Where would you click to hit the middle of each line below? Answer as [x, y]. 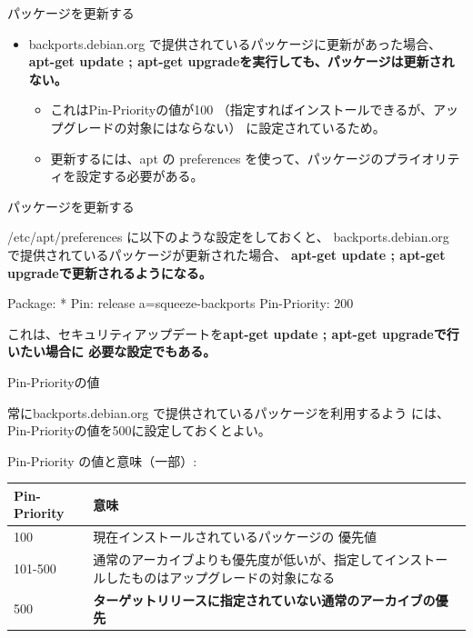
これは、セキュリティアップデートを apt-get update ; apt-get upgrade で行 [233, 333]
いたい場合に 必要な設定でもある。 [112, 351]
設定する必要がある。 [140, 176]
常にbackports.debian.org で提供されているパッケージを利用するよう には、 [228, 412]
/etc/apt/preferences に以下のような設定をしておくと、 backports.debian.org [228, 237]
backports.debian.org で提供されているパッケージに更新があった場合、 [235, 43]
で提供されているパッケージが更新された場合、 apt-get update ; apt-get [226, 254]
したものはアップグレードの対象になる [221, 577]
